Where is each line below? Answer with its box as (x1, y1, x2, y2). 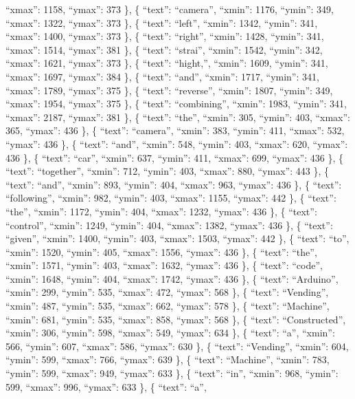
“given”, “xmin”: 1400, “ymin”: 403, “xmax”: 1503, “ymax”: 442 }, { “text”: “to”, (5, 231, 350, 246)
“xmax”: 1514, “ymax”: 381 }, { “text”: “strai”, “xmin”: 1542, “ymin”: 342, (5, 42, 323, 56)
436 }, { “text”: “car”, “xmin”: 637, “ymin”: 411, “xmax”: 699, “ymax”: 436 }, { (5, 150, 343, 164)
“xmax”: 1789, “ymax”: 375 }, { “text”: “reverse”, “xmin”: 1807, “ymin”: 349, (5, 83, 333, 97)
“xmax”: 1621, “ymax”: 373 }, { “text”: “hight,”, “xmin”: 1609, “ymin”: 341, (5, 56, 328, 70)
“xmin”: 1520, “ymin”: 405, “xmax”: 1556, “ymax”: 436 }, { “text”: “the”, (5, 244, 317, 259)
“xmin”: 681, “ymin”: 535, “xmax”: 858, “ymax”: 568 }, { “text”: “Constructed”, (5, 312, 346, 326)
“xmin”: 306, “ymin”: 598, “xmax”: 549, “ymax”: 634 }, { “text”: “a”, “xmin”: (5, 325, 335, 340)
